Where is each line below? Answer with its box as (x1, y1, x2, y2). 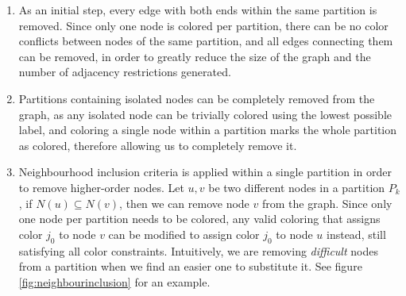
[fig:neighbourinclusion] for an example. (18, 273, 211, 290)
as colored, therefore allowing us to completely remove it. (18, 136, 297, 153)
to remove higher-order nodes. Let (18, 179, 184, 195)
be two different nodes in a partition (208, 179, 385, 195)
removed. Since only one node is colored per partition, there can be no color (18, 17, 389, 33)
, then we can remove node (119, 194, 249, 211)
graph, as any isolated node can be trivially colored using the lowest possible (18, 106, 392, 122)
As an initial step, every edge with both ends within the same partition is (18, 2, 377, 17)
